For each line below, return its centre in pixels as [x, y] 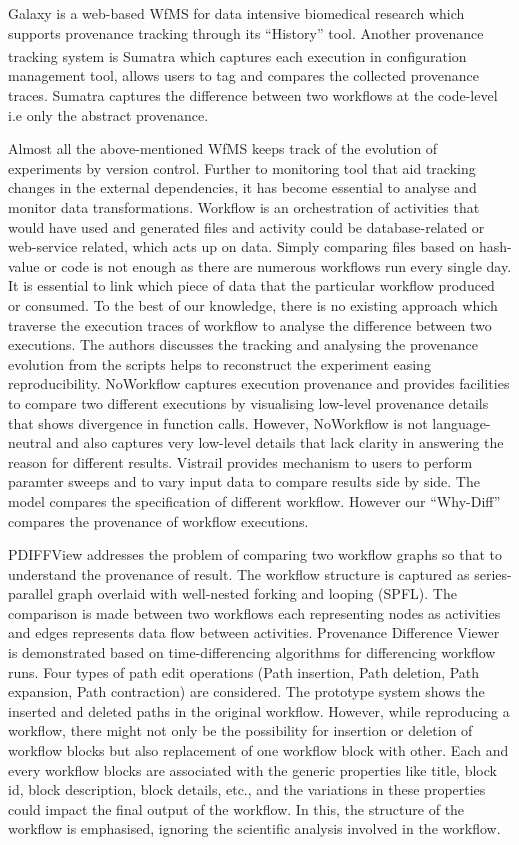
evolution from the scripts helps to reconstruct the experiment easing [219, 363]
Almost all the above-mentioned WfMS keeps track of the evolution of [223, 148]
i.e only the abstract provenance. [108, 114]
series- [493, 573]
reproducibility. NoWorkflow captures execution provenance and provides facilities [259, 383]
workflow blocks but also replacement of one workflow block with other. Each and [258, 750]
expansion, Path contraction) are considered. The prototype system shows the [246, 691]
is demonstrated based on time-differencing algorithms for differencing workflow [252, 652]
